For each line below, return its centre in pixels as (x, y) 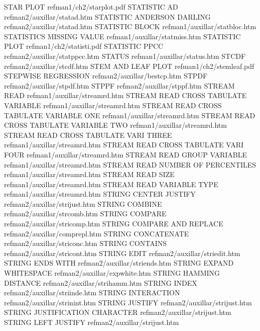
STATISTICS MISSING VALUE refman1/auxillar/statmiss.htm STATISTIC (122, 36)
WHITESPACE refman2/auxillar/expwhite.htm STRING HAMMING (112, 273)
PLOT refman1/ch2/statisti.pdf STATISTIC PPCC (84, 46)
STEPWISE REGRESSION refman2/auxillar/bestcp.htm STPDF (106, 76)
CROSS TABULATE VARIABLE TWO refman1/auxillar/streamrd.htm (115, 125)
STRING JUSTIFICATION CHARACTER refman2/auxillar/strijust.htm (118, 312)
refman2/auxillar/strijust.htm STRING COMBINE (83, 203)
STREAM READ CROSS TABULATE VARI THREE (88, 135)
